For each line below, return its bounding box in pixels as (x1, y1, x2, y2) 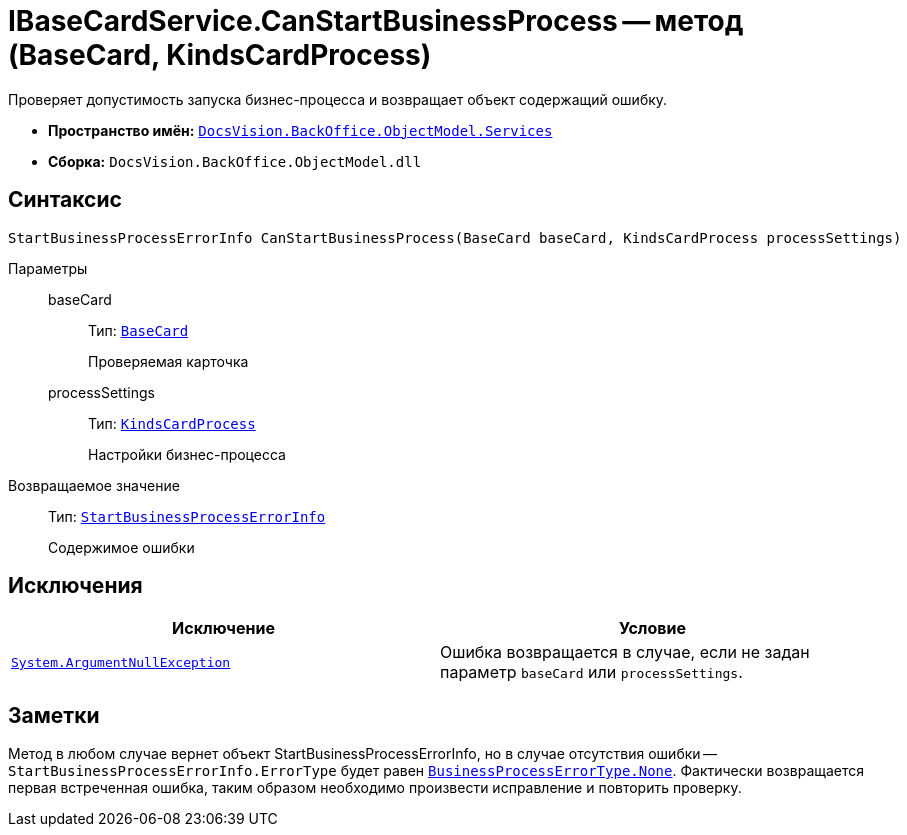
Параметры (8, 259, 88, 277)
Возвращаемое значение (8, 476, 180, 494)
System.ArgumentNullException (11, 654, 231, 670)
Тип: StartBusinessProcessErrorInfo (48, 507, 326, 525)
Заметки (8, 702, 100, 728)
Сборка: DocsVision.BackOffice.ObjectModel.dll (48, 152, 422, 170)
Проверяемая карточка (88, 352, 249, 370)
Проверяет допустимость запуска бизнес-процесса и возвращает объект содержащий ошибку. (8, 90, 668, 108)
